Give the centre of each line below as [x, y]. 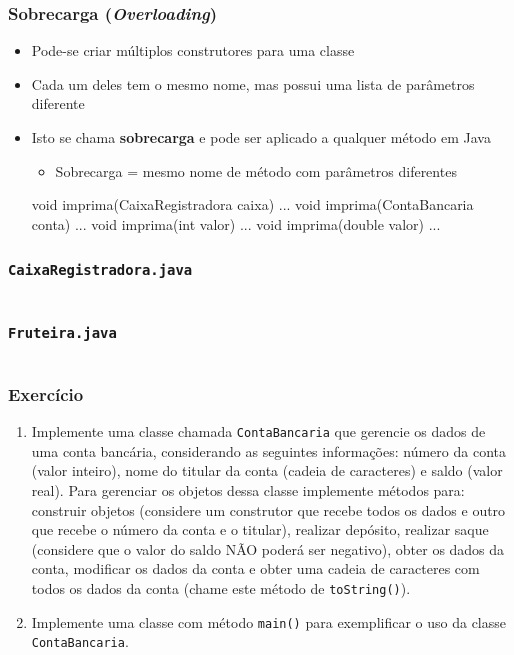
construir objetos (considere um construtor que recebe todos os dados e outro [268, 509]
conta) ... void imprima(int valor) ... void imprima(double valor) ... [236, 223]
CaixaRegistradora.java [100, 270]
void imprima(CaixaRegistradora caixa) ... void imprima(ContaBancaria [252, 204]
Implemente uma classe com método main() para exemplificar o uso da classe [269, 621]
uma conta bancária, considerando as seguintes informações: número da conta [268, 450]
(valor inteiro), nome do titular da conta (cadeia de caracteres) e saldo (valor [267, 470]
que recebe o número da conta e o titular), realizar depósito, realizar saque [260, 529]
